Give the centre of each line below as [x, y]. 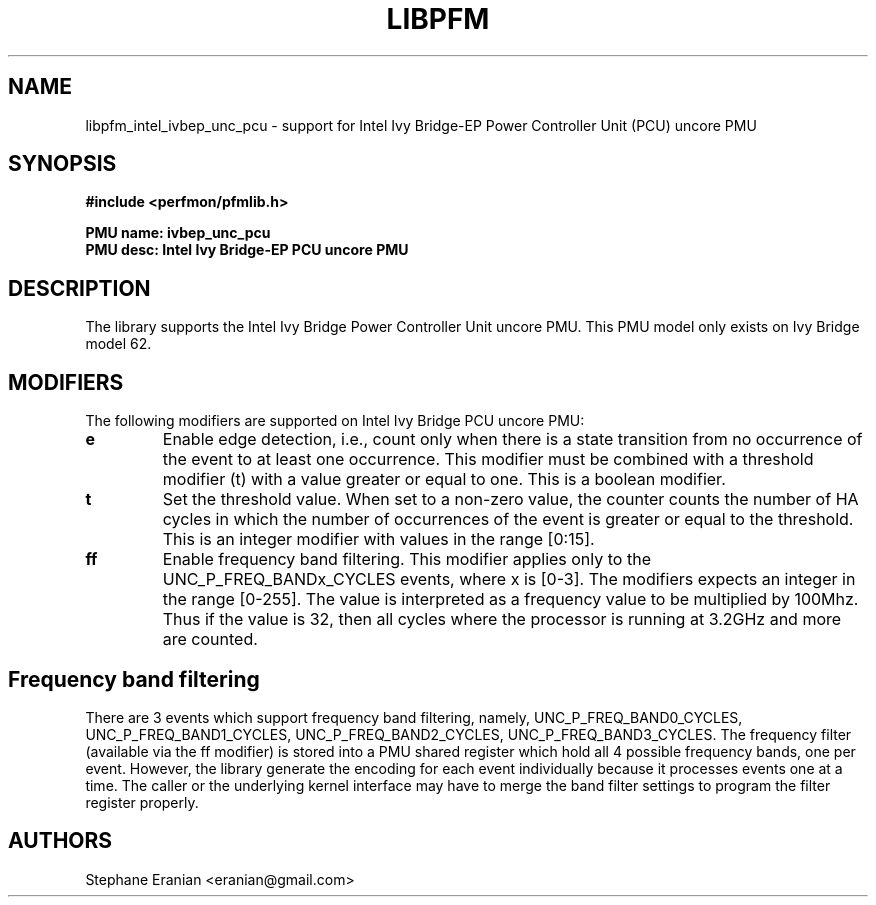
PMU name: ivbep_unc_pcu [178, 233]
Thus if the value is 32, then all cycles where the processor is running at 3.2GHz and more [502, 619]
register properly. [142, 802]
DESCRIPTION [79, 288]
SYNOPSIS [62, 164]
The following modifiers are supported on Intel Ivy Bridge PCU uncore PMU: [335, 421]
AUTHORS [60, 841]
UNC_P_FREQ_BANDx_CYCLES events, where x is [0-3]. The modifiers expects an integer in [509, 579]
